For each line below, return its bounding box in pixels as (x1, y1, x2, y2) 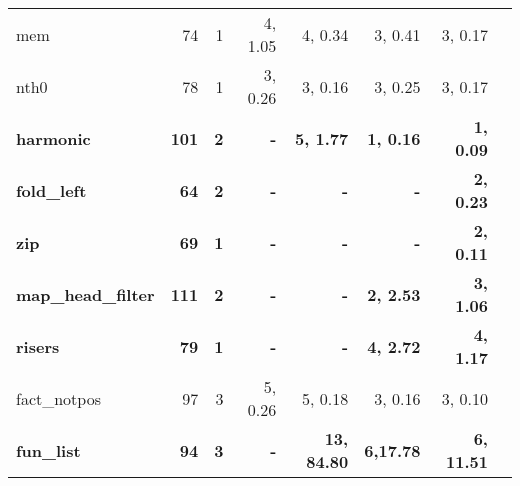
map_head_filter (16, 282, 155, 306)
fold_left (16, 178, 87, 202)
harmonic (16, 126, 91, 150)
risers (16, 334, 60, 358)
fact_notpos (16, 386, 101, 410)
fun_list (16, 438, 81, 462)
